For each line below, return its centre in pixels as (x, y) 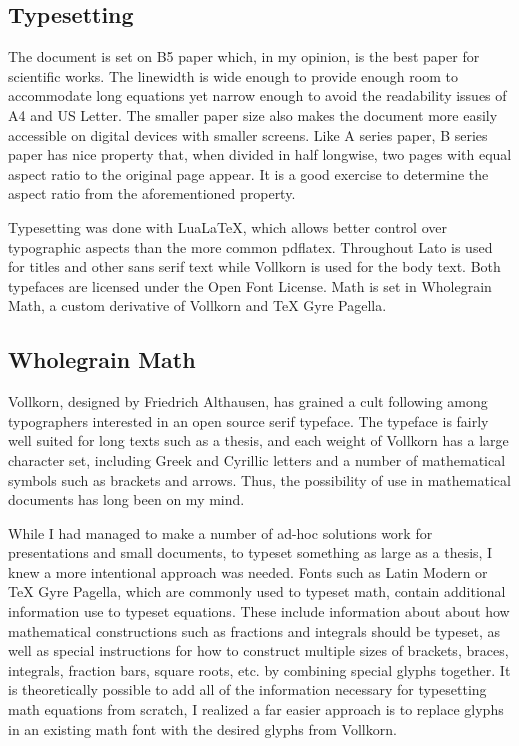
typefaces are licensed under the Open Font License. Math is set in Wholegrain (250, 285)
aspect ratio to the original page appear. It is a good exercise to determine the (248, 173)
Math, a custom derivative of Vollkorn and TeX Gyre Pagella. (197, 305)
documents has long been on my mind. (126, 499)
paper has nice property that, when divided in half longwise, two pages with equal (260, 154)
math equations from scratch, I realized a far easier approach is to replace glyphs (256, 709)
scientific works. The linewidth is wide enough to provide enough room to (233, 75)
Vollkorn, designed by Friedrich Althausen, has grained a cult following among (248, 401)
